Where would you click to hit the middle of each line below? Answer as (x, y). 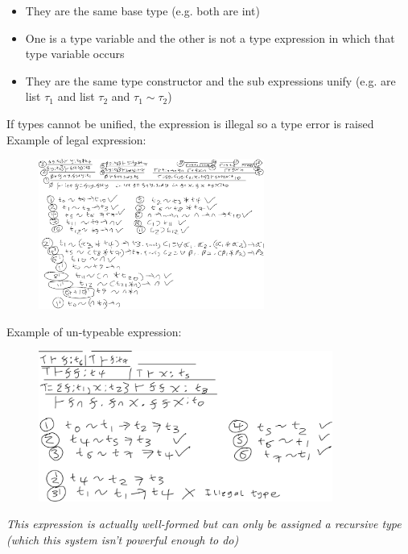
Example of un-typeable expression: (94, 331)
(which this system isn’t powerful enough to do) (123, 539)
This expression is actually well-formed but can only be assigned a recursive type (204, 524)
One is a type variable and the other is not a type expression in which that (210, 37)
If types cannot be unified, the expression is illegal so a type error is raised (190, 123)
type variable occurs (75, 54)
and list (76, 96)
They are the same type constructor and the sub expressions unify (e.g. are (210, 80)
